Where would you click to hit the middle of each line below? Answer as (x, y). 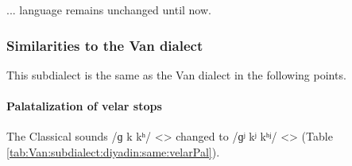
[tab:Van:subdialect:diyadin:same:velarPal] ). (113, 151)
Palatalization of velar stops (84, 106)
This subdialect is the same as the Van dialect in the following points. (176, 74)
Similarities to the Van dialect (105, 45)
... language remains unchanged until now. (109, 10)
